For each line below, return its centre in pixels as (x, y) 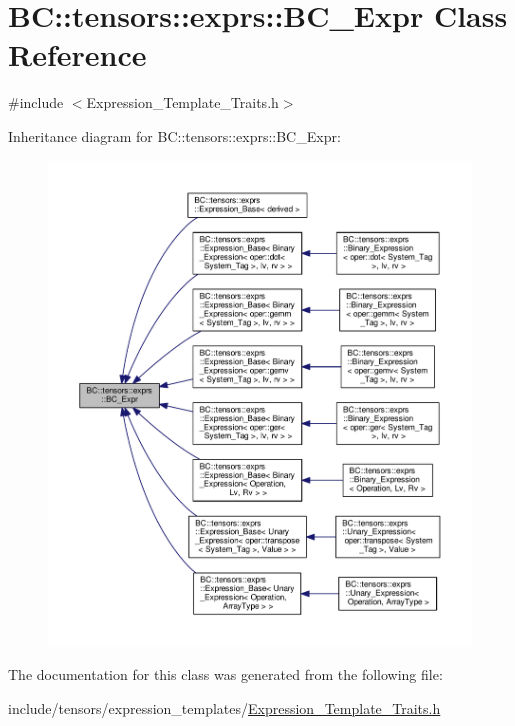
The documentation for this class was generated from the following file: (225, 674)
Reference (77, 54)
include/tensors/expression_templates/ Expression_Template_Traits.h (224, 707)
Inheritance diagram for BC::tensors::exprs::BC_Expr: (174, 135)
